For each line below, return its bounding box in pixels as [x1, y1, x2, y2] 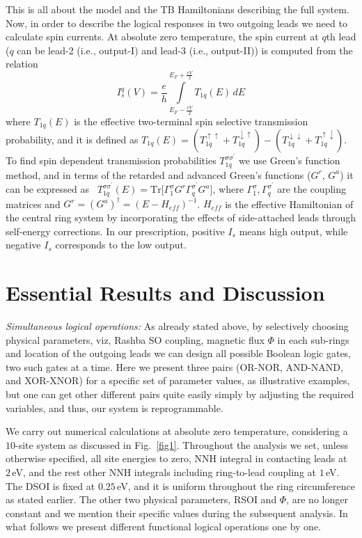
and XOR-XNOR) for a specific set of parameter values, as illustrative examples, [6, 373, 350, 388]
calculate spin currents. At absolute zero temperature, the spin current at [6, 29, 319, 44]
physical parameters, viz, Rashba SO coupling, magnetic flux [6, 332, 265, 347]
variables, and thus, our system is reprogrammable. [6, 400, 223, 415]
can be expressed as [6, 182, 90, 196]
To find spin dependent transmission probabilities [6, 153, 217, 168]
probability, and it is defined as [6, 132, 139, 147]
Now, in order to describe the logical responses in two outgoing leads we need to [6, 15, 347, 30]
